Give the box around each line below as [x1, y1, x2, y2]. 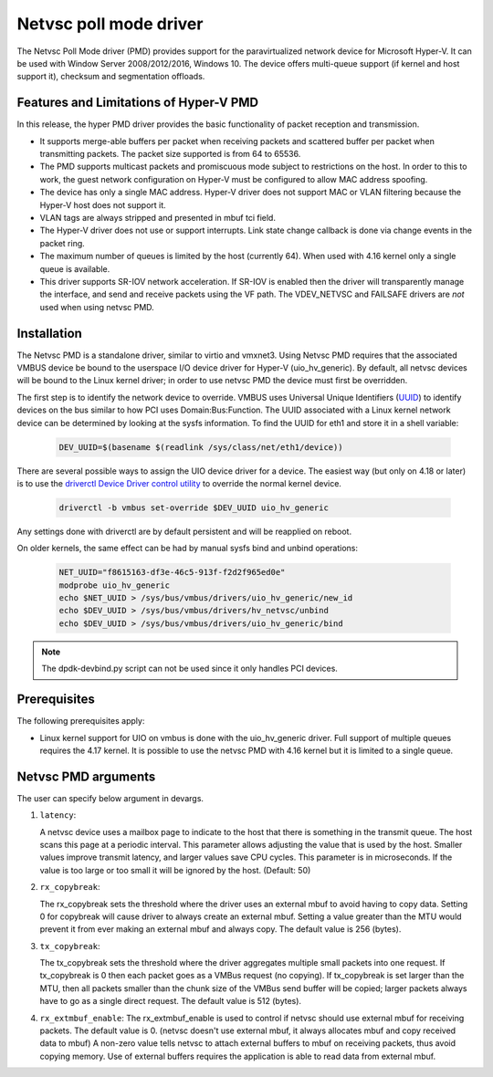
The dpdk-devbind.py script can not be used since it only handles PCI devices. [41, 663, 338, 674]
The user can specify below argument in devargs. [16, 792, 205, 803]
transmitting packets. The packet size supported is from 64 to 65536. [39, 149, 301, 160]
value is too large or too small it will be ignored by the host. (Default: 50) [39, 864, 311, 875]
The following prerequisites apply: [16, 716, 145, 727]
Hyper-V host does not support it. [39, 199, 166, 210]
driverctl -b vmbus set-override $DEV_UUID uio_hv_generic [58, 502, 329, 513]
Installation [16, 325, 82, 341]
